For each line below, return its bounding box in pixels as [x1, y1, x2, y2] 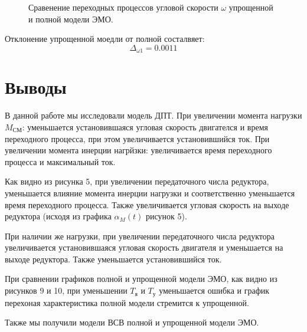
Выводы [5, 75, 67, 99]
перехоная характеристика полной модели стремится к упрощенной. [5, 296, 249, 308]
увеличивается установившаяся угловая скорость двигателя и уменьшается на [5, 241, 283, 254]
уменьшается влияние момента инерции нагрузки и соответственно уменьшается [5, 186, 295, 199]
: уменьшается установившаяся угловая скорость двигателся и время [22, 120, 268, 133]
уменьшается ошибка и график [159, 284, 270, 297]
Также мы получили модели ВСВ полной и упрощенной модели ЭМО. [5, 316, 259, 328]
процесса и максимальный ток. [5, 155, 116, 167]
